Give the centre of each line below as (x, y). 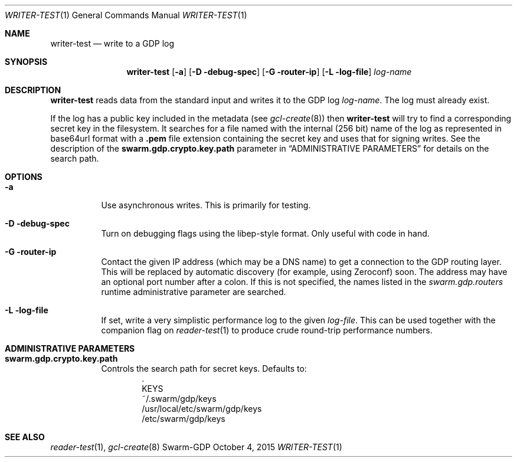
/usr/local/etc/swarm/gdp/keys (202, 409)
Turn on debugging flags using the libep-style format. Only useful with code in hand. (265, 233)
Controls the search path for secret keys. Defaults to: (204, 368)
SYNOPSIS (26, 62)
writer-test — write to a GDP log (112, 43)
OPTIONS (24, 177)
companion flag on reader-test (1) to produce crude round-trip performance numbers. (267, 330)
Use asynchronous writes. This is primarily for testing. (206, 205)
